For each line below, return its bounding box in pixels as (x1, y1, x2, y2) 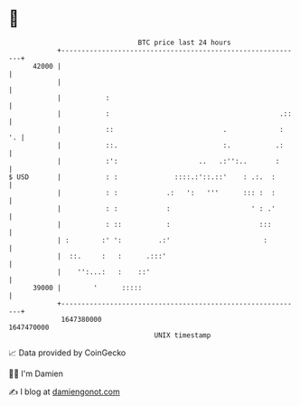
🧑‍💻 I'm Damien (8, 368, 64, 379)
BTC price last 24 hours (137, 38, 231, 47)
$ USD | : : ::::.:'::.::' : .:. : (8, 172, 277, 182)
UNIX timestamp (154, 330, 211, 340)
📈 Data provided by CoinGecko (8, 347, 127, 358)
